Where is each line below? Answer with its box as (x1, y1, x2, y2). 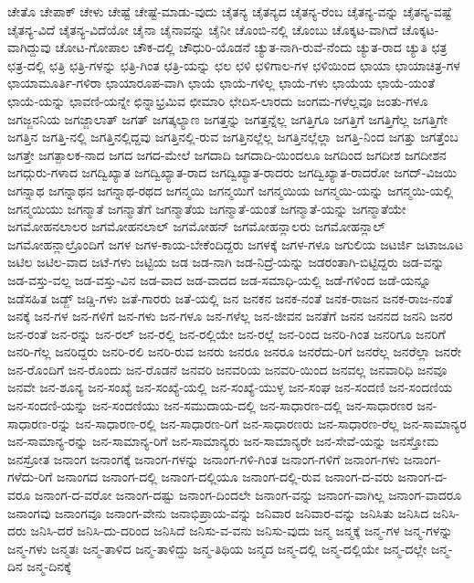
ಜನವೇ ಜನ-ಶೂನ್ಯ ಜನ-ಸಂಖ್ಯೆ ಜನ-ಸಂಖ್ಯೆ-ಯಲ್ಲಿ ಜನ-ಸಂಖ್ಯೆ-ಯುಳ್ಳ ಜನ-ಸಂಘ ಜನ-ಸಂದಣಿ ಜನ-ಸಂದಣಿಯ (7, 377, 453, 397)
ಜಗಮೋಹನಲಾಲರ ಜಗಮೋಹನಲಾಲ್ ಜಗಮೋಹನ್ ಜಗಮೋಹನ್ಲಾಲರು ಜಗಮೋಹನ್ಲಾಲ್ (7, 217, 385, 236)
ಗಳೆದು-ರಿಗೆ (7, 467, 53, 486)
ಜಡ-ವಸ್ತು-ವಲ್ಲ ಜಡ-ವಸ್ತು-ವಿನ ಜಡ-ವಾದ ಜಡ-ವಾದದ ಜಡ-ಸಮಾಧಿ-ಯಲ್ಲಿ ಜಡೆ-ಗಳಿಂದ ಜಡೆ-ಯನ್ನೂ (7, 270, 432, 289)
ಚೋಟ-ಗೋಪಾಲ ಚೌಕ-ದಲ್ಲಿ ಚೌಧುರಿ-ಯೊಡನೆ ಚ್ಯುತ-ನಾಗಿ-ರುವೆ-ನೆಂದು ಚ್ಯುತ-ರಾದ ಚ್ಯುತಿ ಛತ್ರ (55, 37, 448, 57)
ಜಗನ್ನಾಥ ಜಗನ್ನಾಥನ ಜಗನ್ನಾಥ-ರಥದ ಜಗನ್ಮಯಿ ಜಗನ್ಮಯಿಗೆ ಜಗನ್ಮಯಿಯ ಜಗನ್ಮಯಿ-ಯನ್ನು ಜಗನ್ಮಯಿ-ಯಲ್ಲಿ (7, 180, 454, 199)
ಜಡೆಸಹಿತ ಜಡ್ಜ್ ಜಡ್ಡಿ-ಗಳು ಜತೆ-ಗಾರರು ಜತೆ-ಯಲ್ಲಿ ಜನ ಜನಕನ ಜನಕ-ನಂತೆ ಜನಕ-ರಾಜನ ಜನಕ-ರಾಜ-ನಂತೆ (7, 288, 453, 307)
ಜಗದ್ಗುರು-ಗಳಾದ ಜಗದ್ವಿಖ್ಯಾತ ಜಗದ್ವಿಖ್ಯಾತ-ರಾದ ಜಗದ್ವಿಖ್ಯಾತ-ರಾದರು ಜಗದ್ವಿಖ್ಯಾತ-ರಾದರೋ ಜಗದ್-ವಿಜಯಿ (7, 163, 457, 182)
